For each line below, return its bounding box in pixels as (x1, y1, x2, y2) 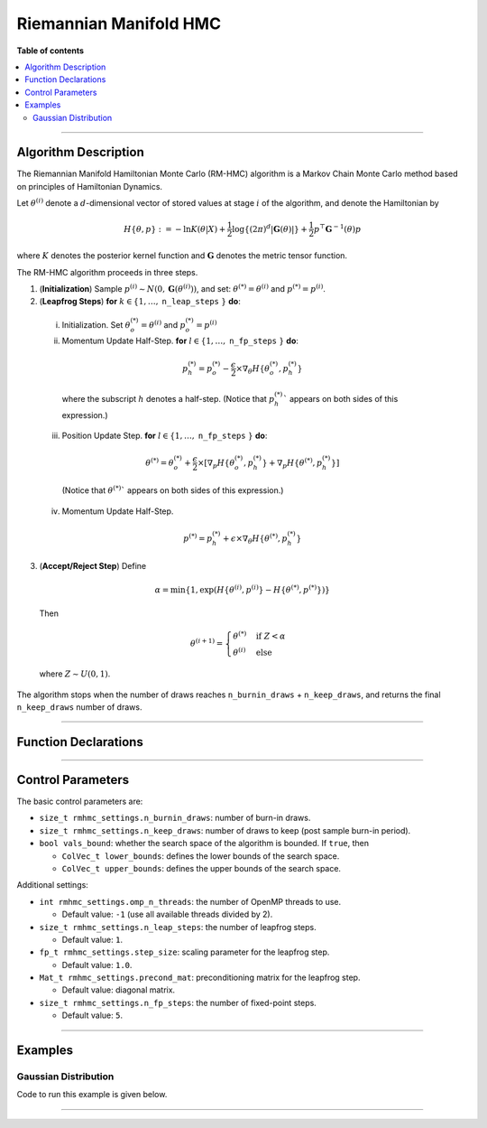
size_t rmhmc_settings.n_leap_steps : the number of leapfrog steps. (39, 921, 317, 932)
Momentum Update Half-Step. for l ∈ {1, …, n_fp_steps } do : (61, 335, 299, 347)
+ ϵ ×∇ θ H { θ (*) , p (222, 532, 288, 545)
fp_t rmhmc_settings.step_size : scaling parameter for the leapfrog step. (39, 946, 330, 957)
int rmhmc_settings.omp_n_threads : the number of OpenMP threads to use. (39, 896, 342, 907)
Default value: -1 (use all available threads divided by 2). (61, 909, 273, 920)
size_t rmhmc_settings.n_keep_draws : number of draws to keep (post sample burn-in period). (39, 825, 411, 835)
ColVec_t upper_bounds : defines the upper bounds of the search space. (61, 862, 342, 873)
